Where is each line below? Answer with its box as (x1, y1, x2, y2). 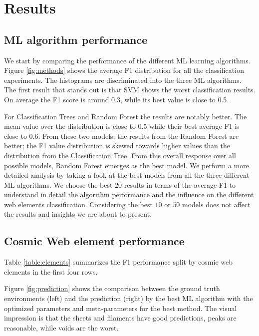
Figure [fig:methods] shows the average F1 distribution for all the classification (4, 65, 244, 75)
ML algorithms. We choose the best (4, 179, 113, 190)
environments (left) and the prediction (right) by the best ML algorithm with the (4, 293, 253, 304)
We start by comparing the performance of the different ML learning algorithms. (4, 55, 251, 65)
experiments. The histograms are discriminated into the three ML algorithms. (4, 74, 242, 85)
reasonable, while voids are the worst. (4, 322, 119, 333)
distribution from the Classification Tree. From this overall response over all (4, 150, 236, 160)
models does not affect (182, 199, 251, 209)
